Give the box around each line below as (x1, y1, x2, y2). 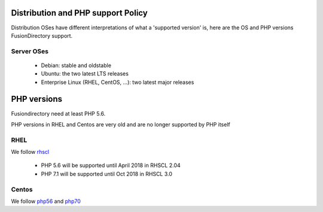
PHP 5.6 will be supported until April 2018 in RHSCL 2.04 (41, 162, 181, 169)
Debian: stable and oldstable (41, 62, 112, 69)
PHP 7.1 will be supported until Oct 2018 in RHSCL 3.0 (41, 170, 173, 177)
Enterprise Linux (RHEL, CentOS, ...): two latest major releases (41, 78, 194, 86)
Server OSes (11, 47, 49, 55)
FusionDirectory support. (11, 32, 73, 39)
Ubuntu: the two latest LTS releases (41, 70, 129, 77)
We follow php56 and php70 (11, 198, 81, 205)
